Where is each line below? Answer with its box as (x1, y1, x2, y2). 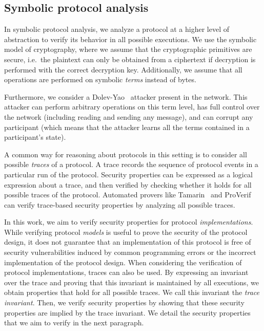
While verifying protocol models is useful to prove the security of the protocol (4, 226, 248, 237)
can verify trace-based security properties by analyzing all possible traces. (4, 199, 235, 210)
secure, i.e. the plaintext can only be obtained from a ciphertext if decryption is (4, 53, 256, 64)
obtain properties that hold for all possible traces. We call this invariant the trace (4, 287, 260, 298)
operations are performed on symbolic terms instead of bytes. (4, 74, 196, 85)
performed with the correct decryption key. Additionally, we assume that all (4, 64, 242, 75)
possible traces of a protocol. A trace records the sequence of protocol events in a (4, 159, 258, 170)
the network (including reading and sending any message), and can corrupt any (4, 111, 253, 122)
